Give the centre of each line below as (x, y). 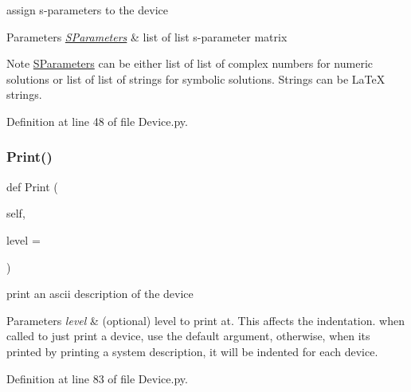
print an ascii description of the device (100, 294)
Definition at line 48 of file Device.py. (97, 121)
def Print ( (32, 186)
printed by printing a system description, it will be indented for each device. (192, 351)
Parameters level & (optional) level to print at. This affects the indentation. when (205, 320)
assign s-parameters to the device (87, 10)
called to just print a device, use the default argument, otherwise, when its (188, 336)
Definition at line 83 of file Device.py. (97, 378)
